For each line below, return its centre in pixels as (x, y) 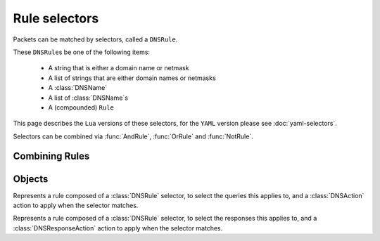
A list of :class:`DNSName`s (88, 98)
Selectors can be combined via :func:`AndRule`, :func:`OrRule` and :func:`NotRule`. (133, 136)
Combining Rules (51, 156)
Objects (31, 179)
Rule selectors (56, 18)
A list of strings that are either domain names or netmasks (132, 78)
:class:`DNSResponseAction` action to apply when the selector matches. (118, 228)
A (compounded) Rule (81, 107)
